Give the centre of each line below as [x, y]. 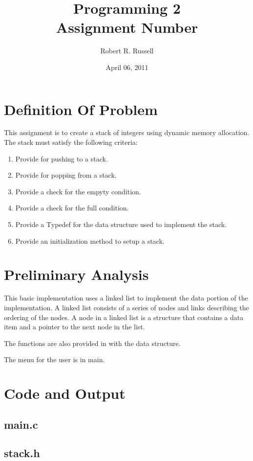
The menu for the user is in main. [54, 359]
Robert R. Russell [127, 51]
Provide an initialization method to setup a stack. [90, 241]
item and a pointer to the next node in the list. [74, 327]
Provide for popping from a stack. [66, 175]
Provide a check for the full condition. [72, 208]
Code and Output [65, 393]
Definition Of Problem [81, 109]
